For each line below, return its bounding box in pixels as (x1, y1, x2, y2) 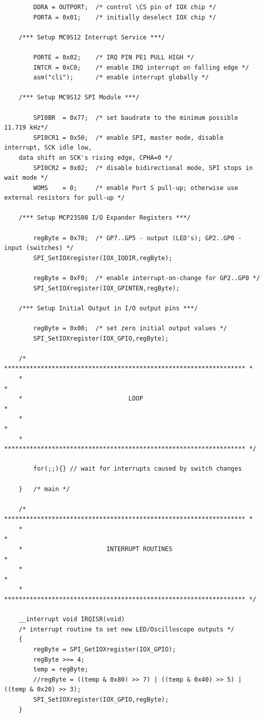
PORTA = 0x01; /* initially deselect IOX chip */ (33, 13, 217, 21)
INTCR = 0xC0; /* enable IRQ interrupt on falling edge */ (33, 64, 249, 71)
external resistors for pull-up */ (4, 194, 125, 202)
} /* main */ (18, 485, 70, 493)
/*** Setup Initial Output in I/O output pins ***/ (18, 304, 198, 312)
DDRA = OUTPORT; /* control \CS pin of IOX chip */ (33, 4, 217, 11)
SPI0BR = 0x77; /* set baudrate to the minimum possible (33, 114, 238, 121)
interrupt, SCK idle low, (4, 144, 92, 152)
